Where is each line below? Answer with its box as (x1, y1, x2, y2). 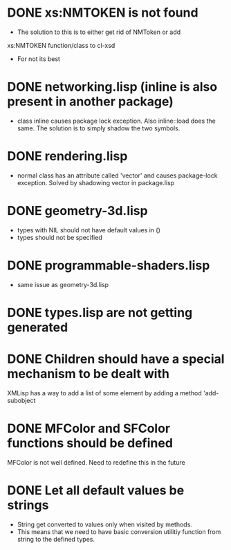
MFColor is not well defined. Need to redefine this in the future (7, 458, 185, 466)
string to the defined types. (17, 535, 95, 543)
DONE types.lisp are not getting (7, 304, 193, 320)
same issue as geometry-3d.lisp (17, 280, 109, 289)
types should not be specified (17, 233, 102, 241)
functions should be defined (7, 436, 173, 451)
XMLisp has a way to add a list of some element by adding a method (7, 388, 202, 397)
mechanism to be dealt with (7, 366, 169, 382)
